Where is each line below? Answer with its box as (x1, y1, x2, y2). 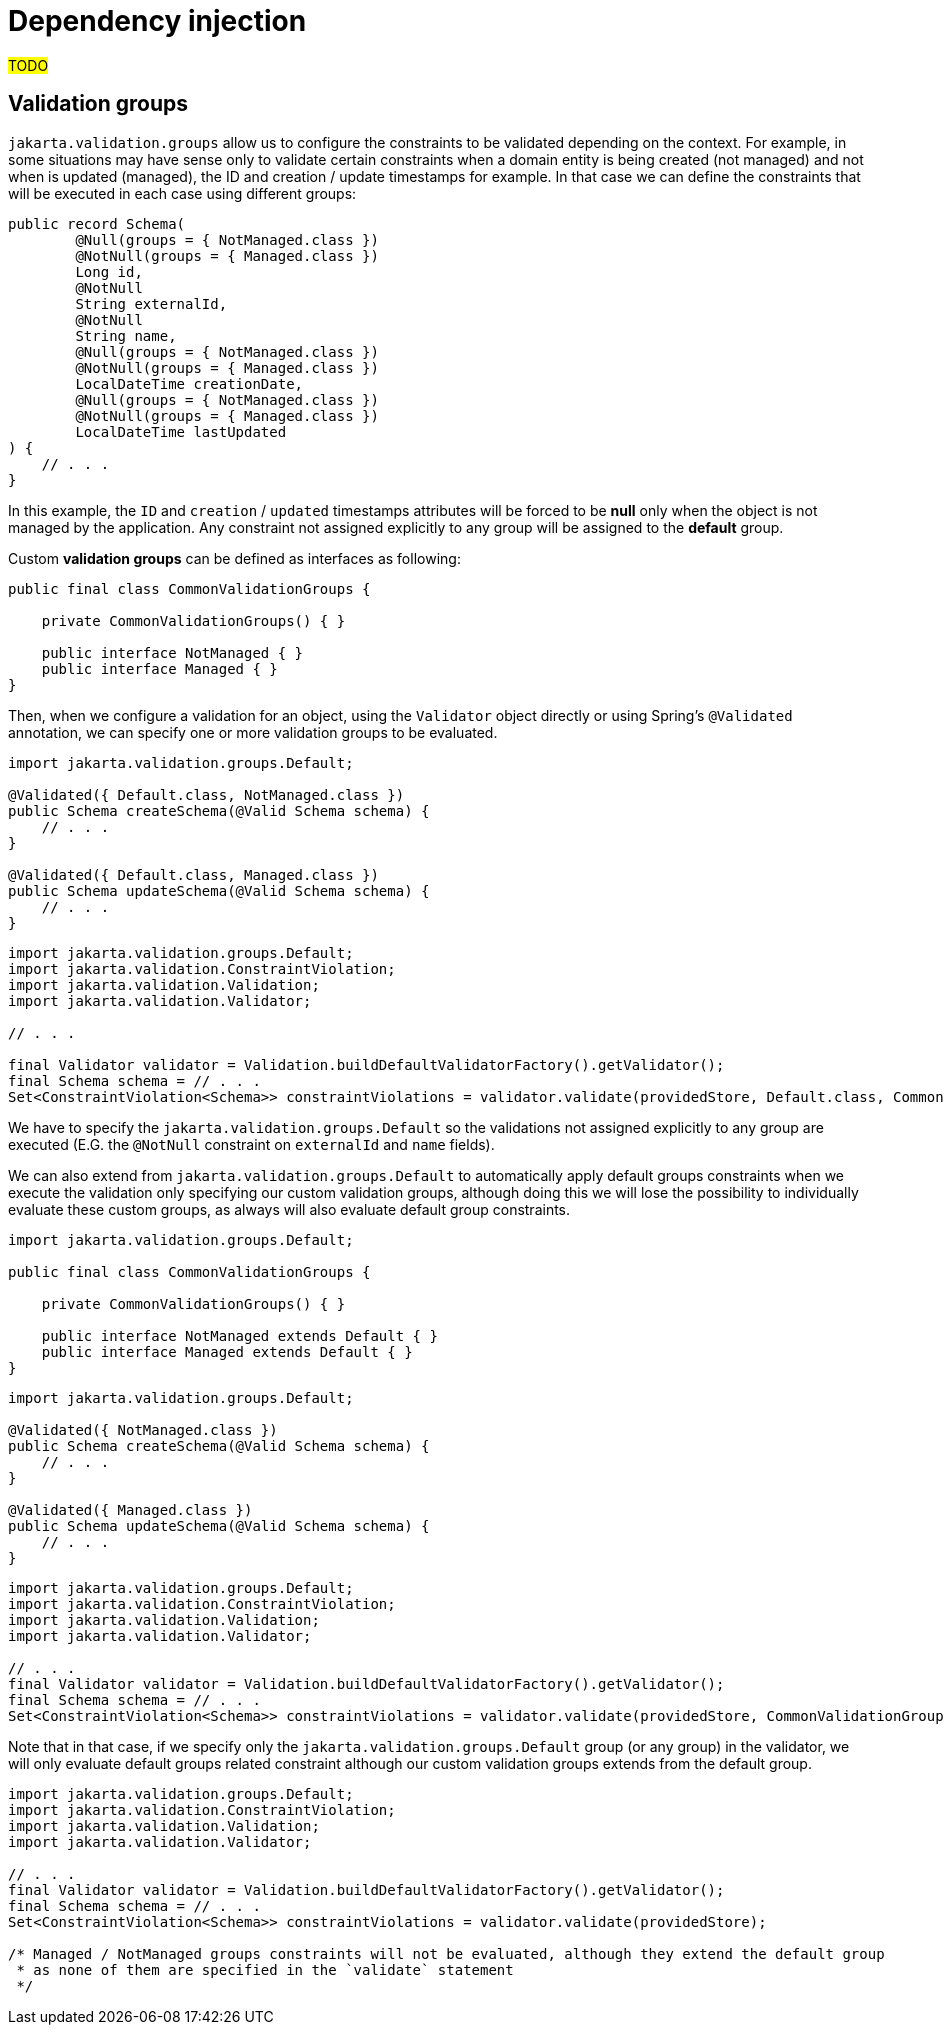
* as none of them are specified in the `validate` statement (16, 1961, 514, 1978)
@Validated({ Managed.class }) (8, 1501, 253, 1518)
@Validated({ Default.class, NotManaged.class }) (8, 786, 405, 803)
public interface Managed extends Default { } (41, 1343, 413, 1360)
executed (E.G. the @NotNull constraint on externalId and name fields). (8, 1135, 495, 1153)
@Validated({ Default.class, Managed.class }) (8, 866, 379, 883)
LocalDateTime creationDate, (75, 375, 304, 392)
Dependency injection (8, 4, 307, 38)
